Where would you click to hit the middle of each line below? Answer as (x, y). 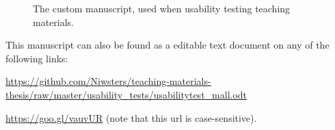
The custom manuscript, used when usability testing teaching (162, 8)
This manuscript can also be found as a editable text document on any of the (167, 45)
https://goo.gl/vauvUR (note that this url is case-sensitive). (131, 117)
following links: (37, 58)
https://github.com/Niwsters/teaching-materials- (108, 81)
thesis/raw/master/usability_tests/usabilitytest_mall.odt (126, 94)
